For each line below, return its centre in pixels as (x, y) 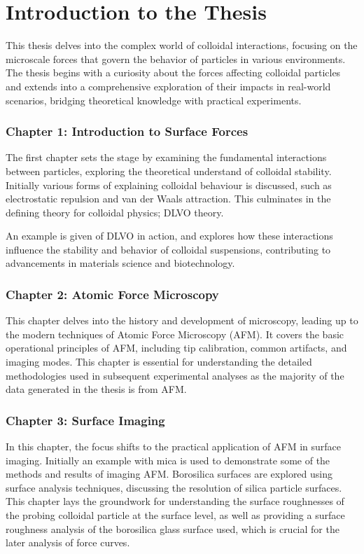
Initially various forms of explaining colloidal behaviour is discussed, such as (169, 185)
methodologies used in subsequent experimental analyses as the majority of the (175, 375)
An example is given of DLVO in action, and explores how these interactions (169, 236)
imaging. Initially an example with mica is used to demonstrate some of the (168, 460)
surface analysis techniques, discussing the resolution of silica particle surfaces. (174, 487)
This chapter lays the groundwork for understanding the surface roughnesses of (175, 501)
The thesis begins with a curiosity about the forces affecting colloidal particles (173, 72)
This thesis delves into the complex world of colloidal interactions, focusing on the (182, 45)
